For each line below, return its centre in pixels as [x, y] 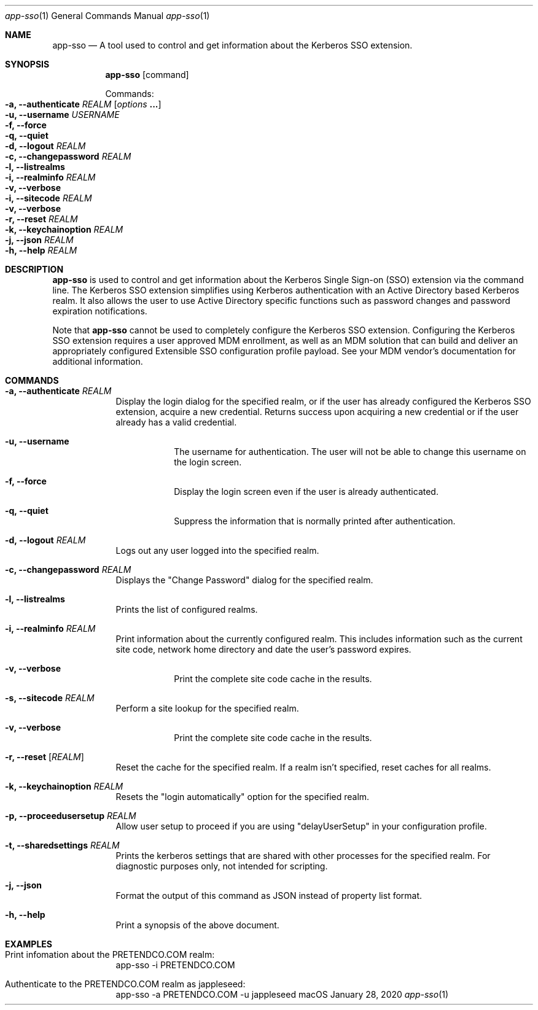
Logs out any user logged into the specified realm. [217, 550]
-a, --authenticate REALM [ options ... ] [83, 104]
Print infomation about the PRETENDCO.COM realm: [110, 954]
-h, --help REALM [41, 250]
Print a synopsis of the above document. [197, 925]
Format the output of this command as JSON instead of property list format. [269, 895]
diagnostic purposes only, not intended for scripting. [222, 866]
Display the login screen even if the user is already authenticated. [306, 491]
